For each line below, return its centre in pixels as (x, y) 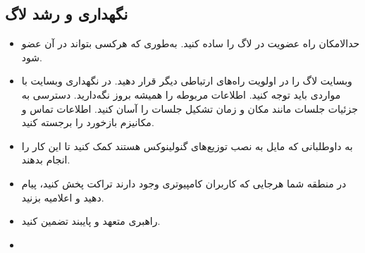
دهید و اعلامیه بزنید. (63, 197)
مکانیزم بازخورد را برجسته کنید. (88, 122)
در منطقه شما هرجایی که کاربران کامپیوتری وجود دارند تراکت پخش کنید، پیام (184, 183)
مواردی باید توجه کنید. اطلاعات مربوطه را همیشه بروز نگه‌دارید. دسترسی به (181, 94)
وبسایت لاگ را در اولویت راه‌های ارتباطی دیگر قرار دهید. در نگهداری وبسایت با (187, 81)
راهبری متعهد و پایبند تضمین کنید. (91, 221)
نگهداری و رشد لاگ (67, 14)
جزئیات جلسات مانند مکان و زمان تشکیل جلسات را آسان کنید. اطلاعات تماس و (190, 108)
